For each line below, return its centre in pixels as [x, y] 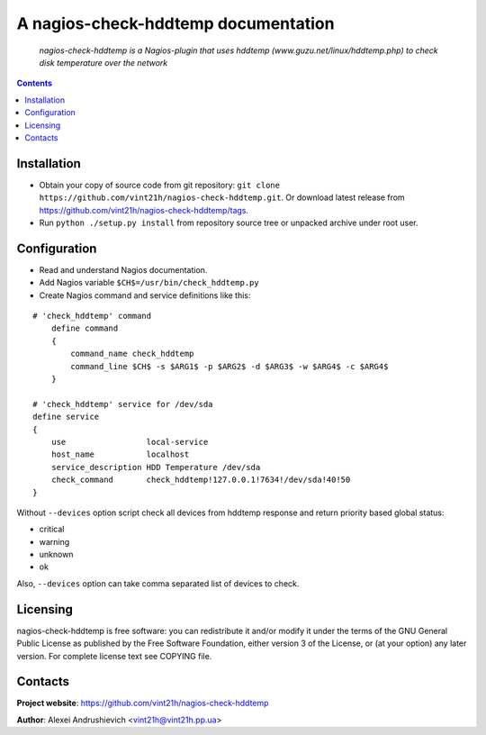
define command [85, 328]
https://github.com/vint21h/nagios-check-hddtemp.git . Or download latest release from [222, 197]
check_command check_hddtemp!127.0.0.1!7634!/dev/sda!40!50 [201, 480]
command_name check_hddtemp [132, 354]
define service [66, 417]
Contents [35, 83]
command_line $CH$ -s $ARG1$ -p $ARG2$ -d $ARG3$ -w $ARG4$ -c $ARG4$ [229, 366]
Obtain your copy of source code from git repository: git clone [160, 185]
